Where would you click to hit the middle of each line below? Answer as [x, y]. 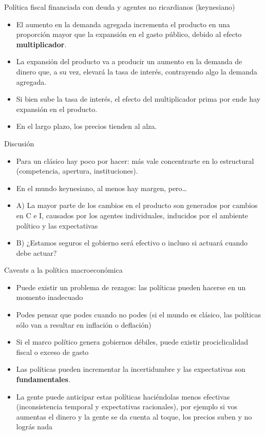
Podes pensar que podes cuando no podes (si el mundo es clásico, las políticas [138, 315]
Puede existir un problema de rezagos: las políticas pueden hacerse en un [131, 287]
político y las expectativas [57, 225]
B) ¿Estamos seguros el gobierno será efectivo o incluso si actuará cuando [132, 243]
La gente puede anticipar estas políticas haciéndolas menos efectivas [123, 396]
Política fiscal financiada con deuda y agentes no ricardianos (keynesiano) [120, 7]
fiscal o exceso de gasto [52, 352]
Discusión [19, 143]
